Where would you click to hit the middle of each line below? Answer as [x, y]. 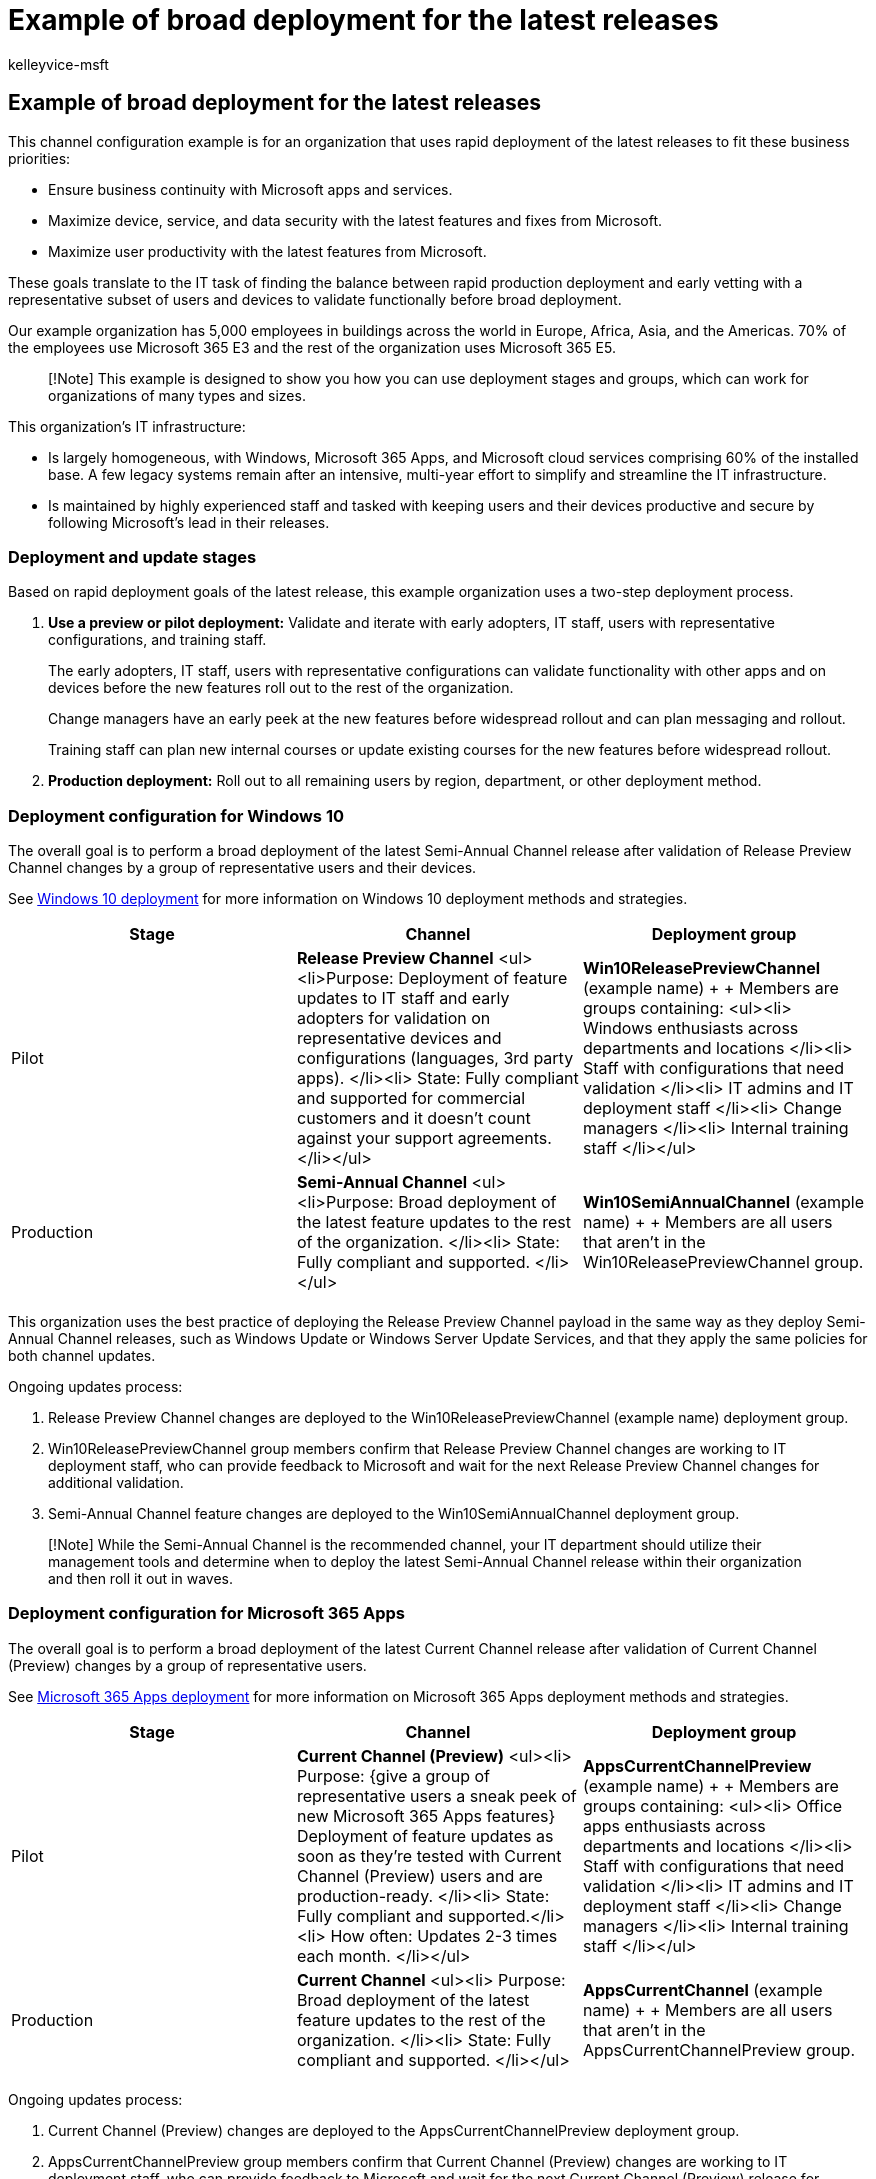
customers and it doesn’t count [413, 1118]
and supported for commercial [411, 1098]
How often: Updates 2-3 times [444, 1935]
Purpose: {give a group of [393, 1775]
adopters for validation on [393, 1018]
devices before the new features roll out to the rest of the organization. [281, 688]
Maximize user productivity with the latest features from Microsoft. [267, 251]
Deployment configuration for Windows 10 [176, 815]
